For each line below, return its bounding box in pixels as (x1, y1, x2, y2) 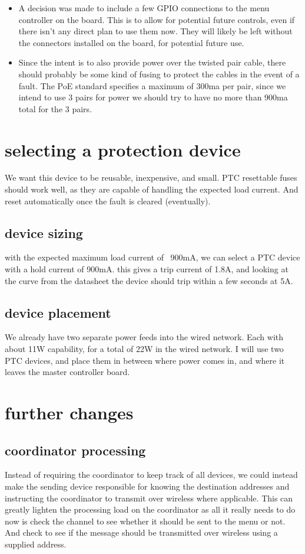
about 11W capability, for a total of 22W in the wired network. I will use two (5, 343, 284, 355)
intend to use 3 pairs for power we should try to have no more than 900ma (18, 91, 288, 103)
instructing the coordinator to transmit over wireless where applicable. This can (5, 491, 293, 504)
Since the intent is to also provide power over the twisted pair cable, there (18, 56, 286, 69)
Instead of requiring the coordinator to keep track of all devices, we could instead (5, 468, 298, 481)
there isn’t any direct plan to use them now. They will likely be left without (18, 25, 293, 37)
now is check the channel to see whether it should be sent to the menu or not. (5, 514, 286, 527)
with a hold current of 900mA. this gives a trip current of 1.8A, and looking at (5, 263, 289, 275)
